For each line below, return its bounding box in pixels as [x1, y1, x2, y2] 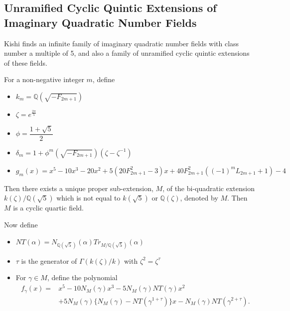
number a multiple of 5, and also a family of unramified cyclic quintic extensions [4, 48, 250, 58]
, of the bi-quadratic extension [162, 183, 255, 193]
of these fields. [4, 57, 47, 68]
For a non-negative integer [4, 74, 84, 85]
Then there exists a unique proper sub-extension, [4, 183, 153, 193]
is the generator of [21, 255, 77, 266]
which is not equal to [56, 193, 121, 203]
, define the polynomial [47, 272, 118, 283]
